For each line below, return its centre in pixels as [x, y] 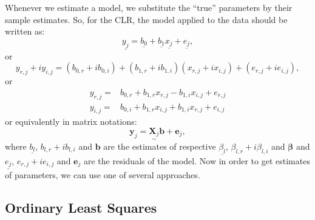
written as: [25, 31]
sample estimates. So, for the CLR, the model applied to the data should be [146, 19]
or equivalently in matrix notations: [71, 122]
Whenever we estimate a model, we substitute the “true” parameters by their [149, 7]
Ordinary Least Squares [81, 208]
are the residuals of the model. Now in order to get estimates [197, 160]
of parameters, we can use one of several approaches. [103, 175]
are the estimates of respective [160, 146]
